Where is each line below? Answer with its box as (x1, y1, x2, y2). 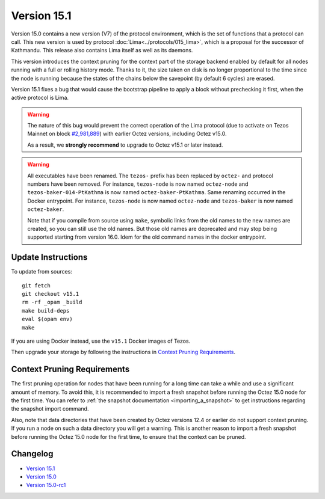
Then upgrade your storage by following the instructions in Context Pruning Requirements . (11, 349, 236, 356)
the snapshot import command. (11, 405, 89, 412)
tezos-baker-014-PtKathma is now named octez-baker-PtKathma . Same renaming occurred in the (27, 189, 286, 196)
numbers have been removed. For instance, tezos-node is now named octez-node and (27, 180, 249, 188)
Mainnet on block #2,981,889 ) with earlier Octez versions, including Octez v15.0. (27, 130, 227, 138)
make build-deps (22, 307, 70, 314)
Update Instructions (11, 253, 88, 263)
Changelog (11, 448, 54, 459)
